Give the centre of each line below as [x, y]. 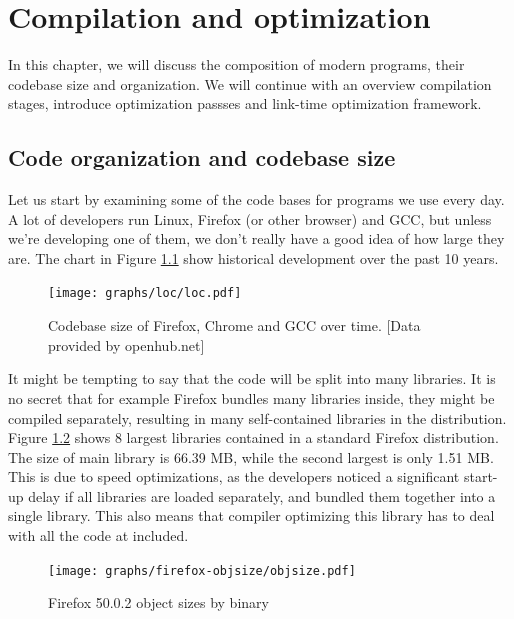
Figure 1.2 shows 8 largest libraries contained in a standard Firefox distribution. [253, 437]
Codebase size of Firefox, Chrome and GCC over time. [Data [234, 325]
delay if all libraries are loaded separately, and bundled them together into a [262, 495]
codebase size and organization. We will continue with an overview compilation [250, 83]
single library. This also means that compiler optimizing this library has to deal [251, 515]
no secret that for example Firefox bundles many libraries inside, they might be [251, 397]
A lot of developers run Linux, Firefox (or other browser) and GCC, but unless [250, 218]
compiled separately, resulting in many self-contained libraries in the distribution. [257, 417]
